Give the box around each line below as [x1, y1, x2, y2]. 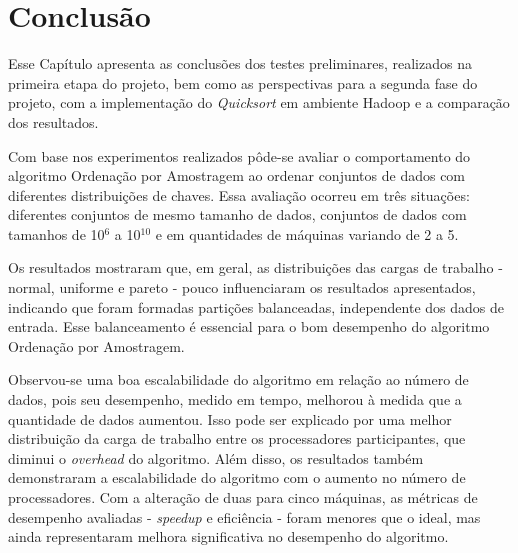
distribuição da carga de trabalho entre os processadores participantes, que [8, 428, 466, 449]
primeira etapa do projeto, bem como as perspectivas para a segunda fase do [8, 72, 478, 93]
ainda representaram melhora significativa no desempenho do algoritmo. [8, 526, 449, 547]
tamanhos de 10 [8, 223, 105, 244]
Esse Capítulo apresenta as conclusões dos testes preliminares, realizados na [8, 53, 472, 74]
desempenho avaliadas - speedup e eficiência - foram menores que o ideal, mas [8, 506, 481, 527]
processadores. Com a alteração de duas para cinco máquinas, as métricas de [8, 487, 478, 507]
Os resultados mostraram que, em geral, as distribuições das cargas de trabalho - [8, 257, 503, 278]
